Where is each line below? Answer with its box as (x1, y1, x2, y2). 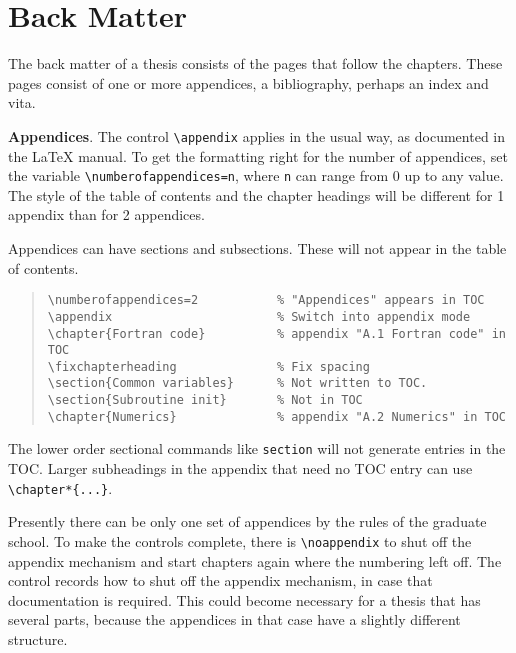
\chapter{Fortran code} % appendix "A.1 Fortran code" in (47, 326, 506, 341)
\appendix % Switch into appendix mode (47, 309, 471, 324)
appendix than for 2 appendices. (8, 204, 205, 225)
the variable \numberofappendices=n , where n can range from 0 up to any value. (8, 165, 504, 186)
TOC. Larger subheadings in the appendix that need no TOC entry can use (8, 458, 473, 479)
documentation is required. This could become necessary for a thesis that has (8, 589, 481, 610)
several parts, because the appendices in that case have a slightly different (8, 609, 461, 630)
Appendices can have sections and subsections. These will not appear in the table (8, 238, 507, 258)
